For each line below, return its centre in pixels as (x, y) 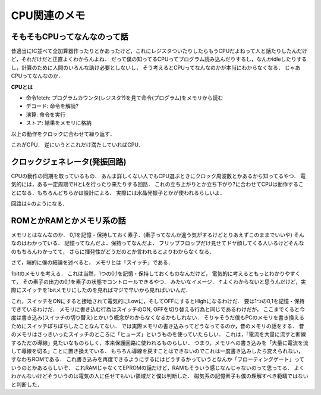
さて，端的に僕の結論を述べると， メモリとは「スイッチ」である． (92, 263)
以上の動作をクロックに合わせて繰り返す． (63, 133)
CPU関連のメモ (48, 15)
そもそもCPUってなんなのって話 (70, 37)
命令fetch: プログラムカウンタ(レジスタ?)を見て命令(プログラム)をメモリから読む (125, 98)
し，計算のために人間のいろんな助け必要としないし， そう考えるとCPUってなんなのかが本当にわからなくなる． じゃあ (156, 67)
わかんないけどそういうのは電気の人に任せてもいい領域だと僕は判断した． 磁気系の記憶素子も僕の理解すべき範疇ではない (160, 376)
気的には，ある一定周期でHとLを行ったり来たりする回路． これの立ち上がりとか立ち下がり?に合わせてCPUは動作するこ (157, 184)
